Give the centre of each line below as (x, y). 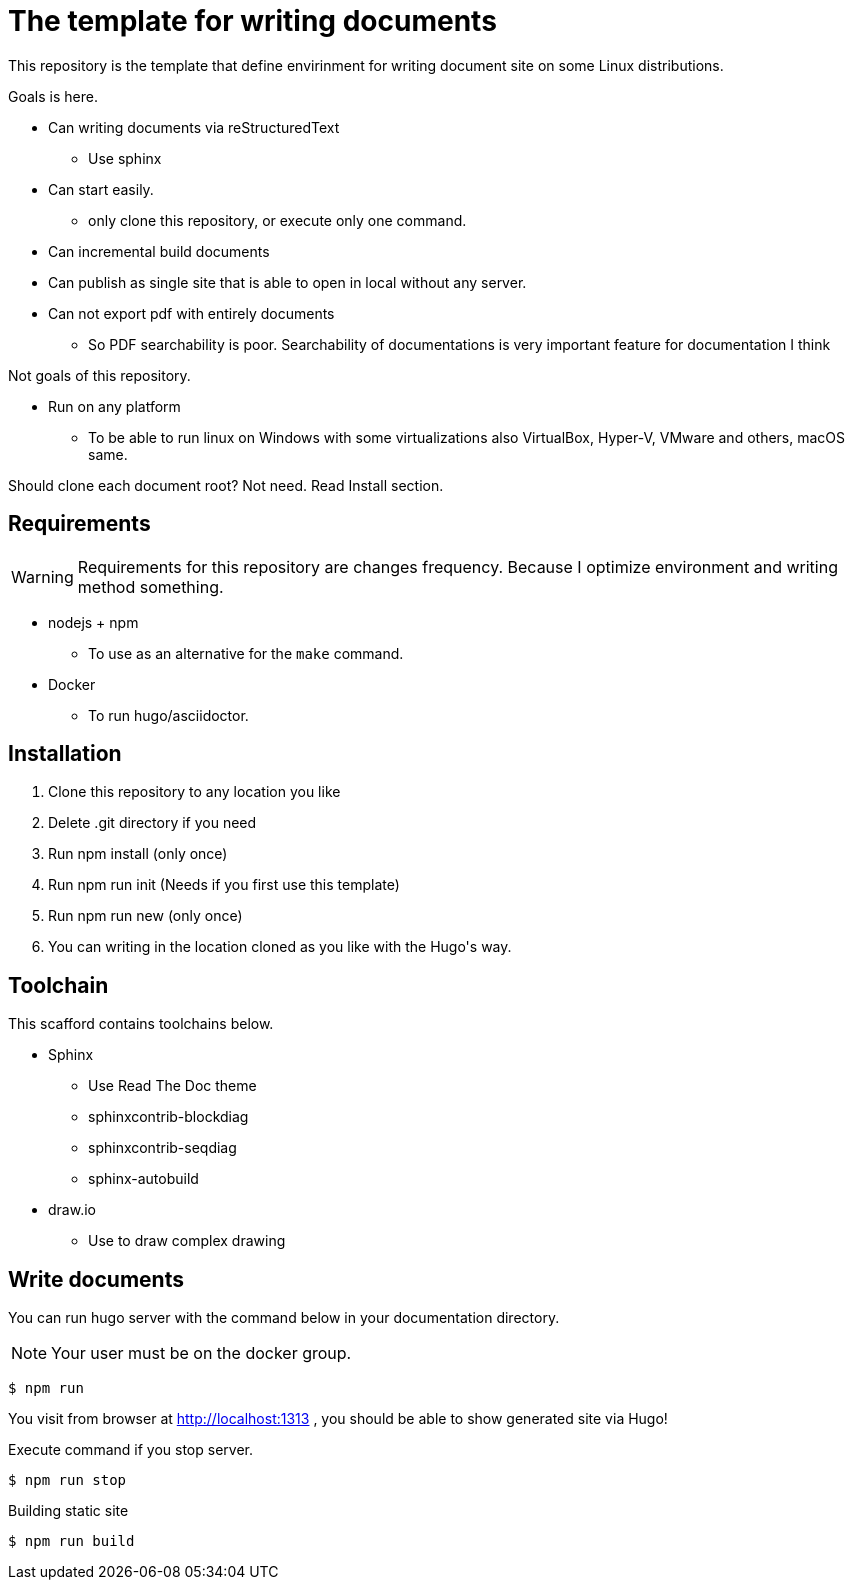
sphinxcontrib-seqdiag (162, 1148)
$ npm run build (71, 1541)
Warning (42, 576)
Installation (65, 754)
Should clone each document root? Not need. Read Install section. (226, 485)
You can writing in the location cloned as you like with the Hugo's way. (280, 947)
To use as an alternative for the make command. (246, 653)
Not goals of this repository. (99, 375)
